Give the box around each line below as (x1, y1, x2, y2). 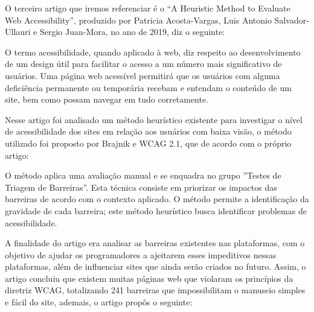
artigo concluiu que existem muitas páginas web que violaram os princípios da (5, 272, 293, 284)
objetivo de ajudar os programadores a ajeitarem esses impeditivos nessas (5, 248, 277, 261)
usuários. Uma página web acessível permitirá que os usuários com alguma (5, 69, 280, 81)
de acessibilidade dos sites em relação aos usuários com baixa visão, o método (5, 125, 292, 138)
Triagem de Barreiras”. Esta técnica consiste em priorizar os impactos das (5, 180, 277, 193)
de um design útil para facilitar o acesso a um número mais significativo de (5, 57, 282, 70)
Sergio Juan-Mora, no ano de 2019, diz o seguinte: (39, 25, 225, 38)
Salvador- (274, 13, 309, 26)
